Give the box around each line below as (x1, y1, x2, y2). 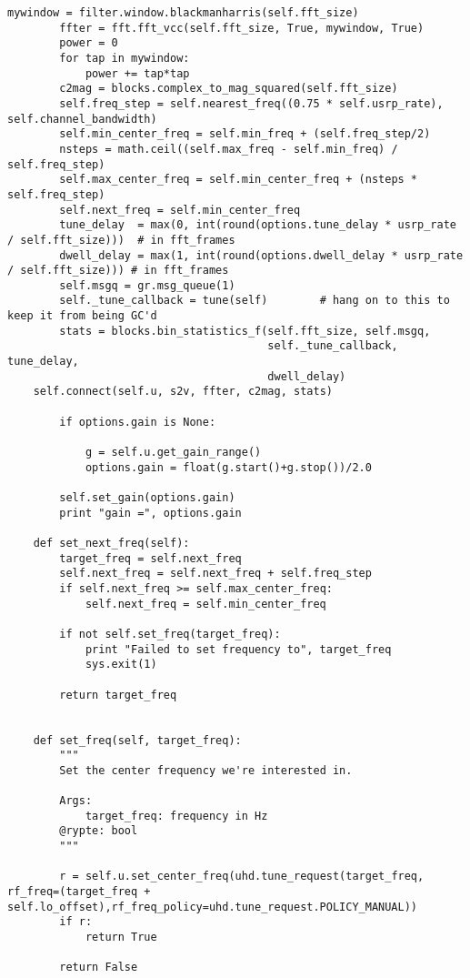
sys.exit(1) (85, 658, 157, 671)
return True (85, 931, 157, 944)
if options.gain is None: (59, 415, 216, 429)
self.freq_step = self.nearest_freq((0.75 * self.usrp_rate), (59, 96, 444, 110)
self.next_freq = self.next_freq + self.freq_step (59, 567, 372, 580)
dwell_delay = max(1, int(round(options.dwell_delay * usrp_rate (59, 248, 464, 262)
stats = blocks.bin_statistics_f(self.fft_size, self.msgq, (59, 324, 431, 338)
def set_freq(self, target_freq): (33, 733, 242, 747)
